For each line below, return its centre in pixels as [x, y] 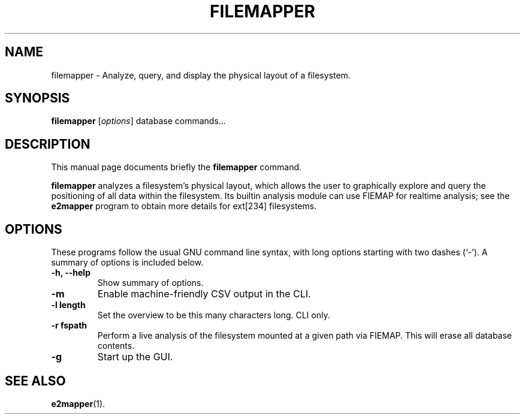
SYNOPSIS [37, 98]
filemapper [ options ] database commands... [138, 121]
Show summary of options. [150, 283]
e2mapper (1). [78, 403]
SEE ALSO [35, 381]
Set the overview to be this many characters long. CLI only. [214, 315]
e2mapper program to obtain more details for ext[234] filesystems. [184, 206]
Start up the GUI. [135, 357]
